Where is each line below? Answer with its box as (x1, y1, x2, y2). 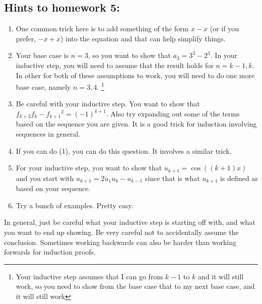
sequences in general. (16, 129, 81, 139)
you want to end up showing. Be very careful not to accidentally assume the (4, 226, 239, 237)
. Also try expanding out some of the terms (106, 108, 240, 119)
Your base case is (16, 50, 69, 60)
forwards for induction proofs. (4, 247, 96, 257)
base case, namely (16, 81, 71, 92)
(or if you (210, 23, 239, 34)
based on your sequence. (16, 183, 91, 194)
